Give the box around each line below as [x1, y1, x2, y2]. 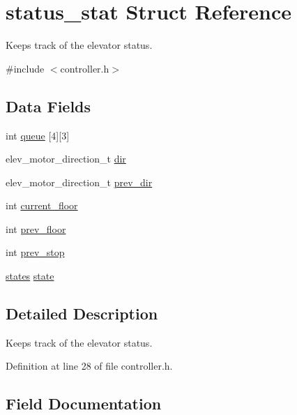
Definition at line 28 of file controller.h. [6, 359, 173, 373]
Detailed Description [6, 303, 158, 324]
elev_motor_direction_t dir [6, 151, 126, 166]
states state [6, 269, 54, 283]
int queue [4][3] [6, 128, 70, 142]
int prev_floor [6, 221, 66, 236]
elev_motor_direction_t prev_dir [6, 174, 153, 189]
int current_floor [6, 198, 78, 213]
